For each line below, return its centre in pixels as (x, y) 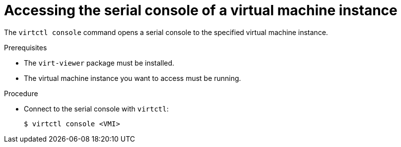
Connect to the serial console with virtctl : (96, 109)
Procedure (21, 93)
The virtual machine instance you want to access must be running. (133, 78)
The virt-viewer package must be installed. (99, 63)
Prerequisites (26, 47)
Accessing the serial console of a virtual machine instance (201, 10)
